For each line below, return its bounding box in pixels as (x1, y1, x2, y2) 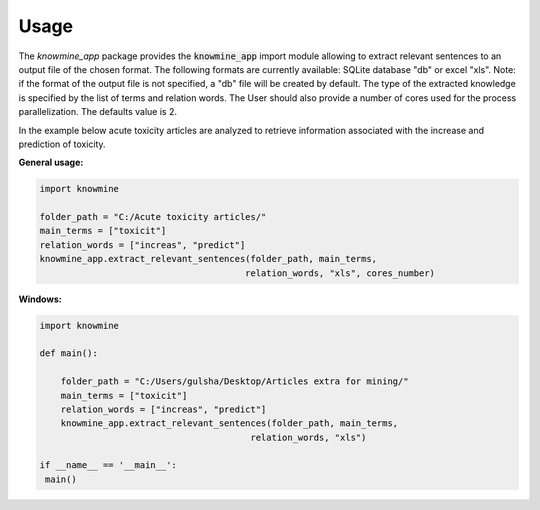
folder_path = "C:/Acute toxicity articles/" (39, 211, 267, 223)
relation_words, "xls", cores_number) (245, 267, 435, 279)
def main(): (39, 348, 99, 359)
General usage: (18, 156, 84, 169)
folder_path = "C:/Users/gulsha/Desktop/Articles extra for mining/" (60, 376, 409, 387)
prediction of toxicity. (18, 138, 106, 150)
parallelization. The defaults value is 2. (18, 106, 177, 118)
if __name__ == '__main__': (39, 460, 177, 471)
